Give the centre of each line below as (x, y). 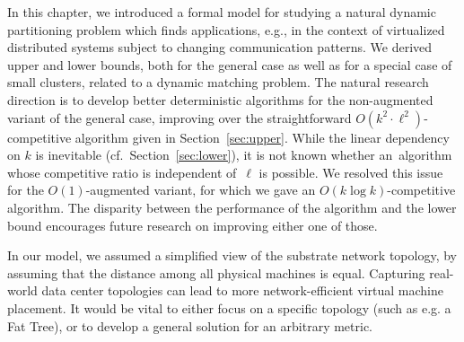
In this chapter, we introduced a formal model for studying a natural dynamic (222, 12)
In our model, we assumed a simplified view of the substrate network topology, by (232, 255)
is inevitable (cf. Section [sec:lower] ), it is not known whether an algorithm (244, 155)
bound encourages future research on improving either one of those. (193, 225)
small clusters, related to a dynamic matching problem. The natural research (218, 82)
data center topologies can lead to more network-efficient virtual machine (242, 290)
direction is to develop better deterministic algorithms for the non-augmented (220, 99)
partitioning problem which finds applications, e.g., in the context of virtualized (226, 29)
